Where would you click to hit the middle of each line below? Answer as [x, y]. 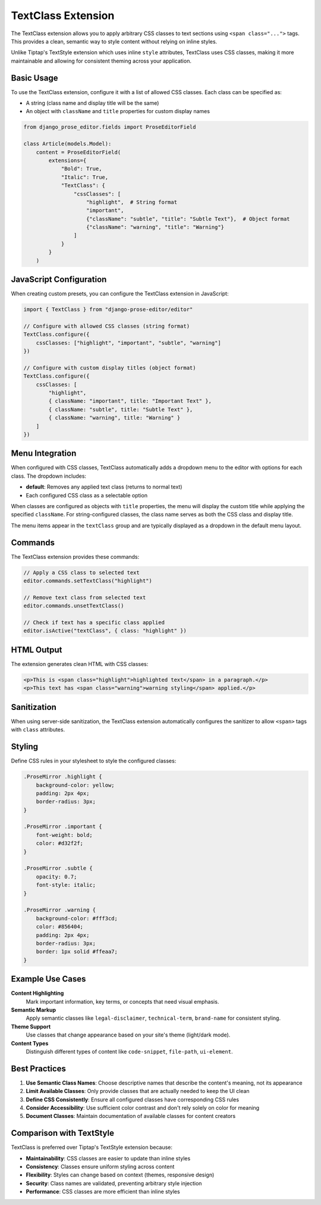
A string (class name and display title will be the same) [92, 103]
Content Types [30, 1043]
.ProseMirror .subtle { [58, 868]
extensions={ [67, 160]
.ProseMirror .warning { [60, 910]
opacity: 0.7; [56, 876]
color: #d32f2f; [59, 843]
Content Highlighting [37, 993]
